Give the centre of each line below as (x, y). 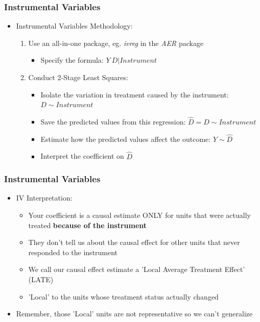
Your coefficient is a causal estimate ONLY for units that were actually (139, 215)
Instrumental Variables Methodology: (74, 26)
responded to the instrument (73, 252)
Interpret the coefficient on (82, 156)
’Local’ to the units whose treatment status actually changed (123, 296)
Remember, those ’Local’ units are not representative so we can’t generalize (134, 314)
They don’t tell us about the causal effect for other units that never (134, 242)
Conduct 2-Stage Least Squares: (78, 77)
